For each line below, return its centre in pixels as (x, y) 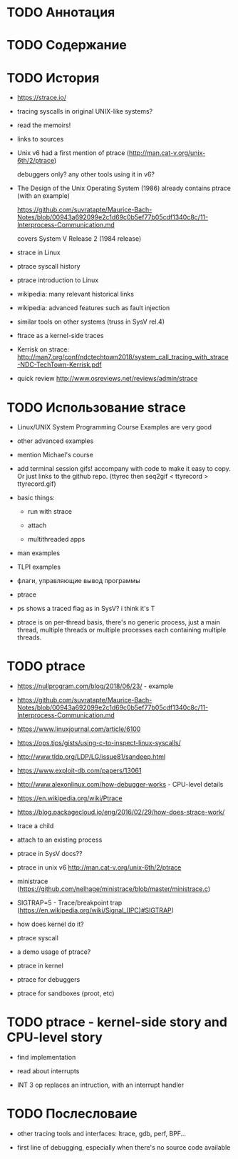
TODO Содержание (67, 45)
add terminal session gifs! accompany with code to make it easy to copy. (124, 469)
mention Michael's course (55, 455)
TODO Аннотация (61, 13)
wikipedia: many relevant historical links (76, 294)
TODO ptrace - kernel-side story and (117, 1022)
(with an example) (43, 196)
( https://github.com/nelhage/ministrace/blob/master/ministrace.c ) (114, 889)
